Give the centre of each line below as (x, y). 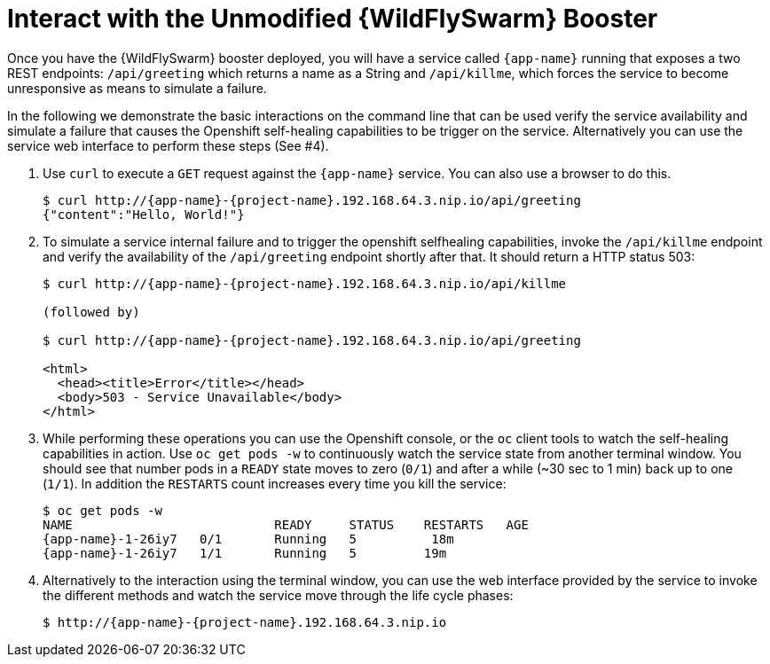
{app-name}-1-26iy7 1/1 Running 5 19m (245, 553)
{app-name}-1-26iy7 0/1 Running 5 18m (248, 539)
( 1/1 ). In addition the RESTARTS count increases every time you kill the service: (275, 483)
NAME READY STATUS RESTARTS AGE (286, 524)
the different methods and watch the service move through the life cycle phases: (278, 595)
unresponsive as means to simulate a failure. (137, 88)
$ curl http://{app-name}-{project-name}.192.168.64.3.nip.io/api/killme (305, 283)
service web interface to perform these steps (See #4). (168, 145)
